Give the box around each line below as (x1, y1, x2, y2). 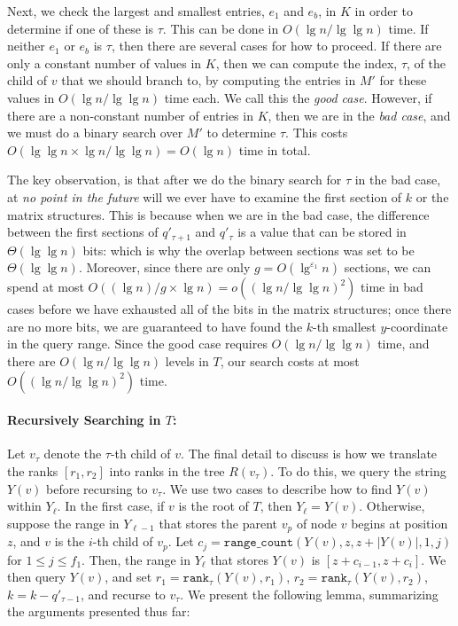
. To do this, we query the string (270, 461, 446, 480)
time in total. (238, 140, 311, 159)
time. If (388, 19, 429, 37)
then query (7, 567, 66, 586)
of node (296, 513, 338, 532)
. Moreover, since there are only (78, 258, 251, 277)
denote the (43, 444, 102, 463)
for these (379, 71, 427, 90)
